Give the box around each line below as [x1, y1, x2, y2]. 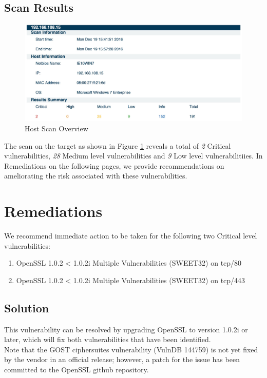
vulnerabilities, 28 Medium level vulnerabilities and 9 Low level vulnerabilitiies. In [4, 150, 263, 161]
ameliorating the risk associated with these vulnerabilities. [4, 170, 187, 181]
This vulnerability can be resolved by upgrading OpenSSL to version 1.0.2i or [4, 324, 248, 334]
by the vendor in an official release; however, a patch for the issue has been [4, 354, 240, 365]
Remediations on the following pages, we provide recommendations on [4, 160, 224, 171]
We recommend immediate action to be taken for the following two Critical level [4, 230, 257, 241]
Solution [4, 300, 49, 315]
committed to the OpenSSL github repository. [4, 364, 149, 375]
